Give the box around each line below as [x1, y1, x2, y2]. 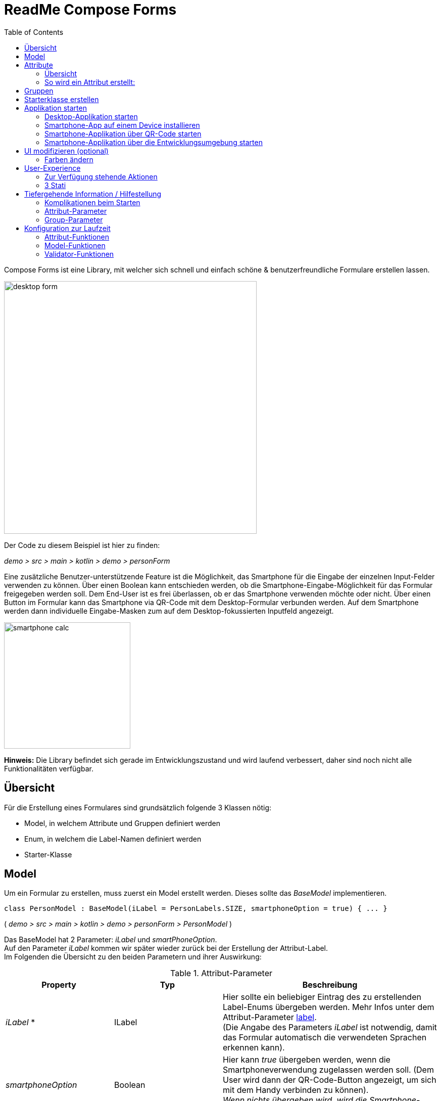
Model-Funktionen [44, 241, 106, 250]
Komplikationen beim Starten [44, 198, 140, 207]
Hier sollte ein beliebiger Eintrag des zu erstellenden [223, 992, 421, 1002]
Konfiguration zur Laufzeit [24, 223, 111, 233]
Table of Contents [4, 27, 64, 36]
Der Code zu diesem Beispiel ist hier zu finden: [4, 540, 160, 549]
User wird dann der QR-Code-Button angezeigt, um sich [223, 1075, 436, 1085]
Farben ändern [44, 155, 93, 164]
